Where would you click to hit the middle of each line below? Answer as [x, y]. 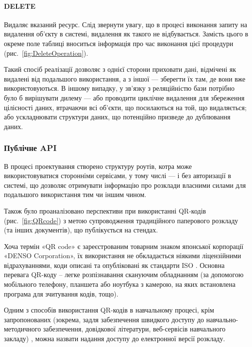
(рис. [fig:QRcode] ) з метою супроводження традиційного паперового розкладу [121, 220]
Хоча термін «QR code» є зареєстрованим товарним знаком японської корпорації [124, 246]
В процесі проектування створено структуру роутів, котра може [98, 166]
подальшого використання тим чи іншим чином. [75, 194]
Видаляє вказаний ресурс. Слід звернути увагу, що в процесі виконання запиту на [126, 24]
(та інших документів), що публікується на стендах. [81, 230]
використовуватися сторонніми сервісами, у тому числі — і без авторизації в [118, 175]
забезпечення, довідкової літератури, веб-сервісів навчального [134, 329]
